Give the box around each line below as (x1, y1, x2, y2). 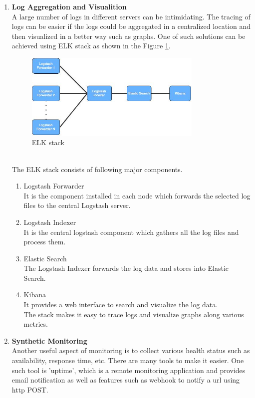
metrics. (23, 319, 48, 329)
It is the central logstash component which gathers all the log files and (23, 226, 239, 237)
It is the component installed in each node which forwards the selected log (23, 190, 251, 200)
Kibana (23, 289, 46, 300)
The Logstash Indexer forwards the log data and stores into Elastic (23, 263, 229, 273)
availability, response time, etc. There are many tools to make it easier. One (11, 355, 244, 366)
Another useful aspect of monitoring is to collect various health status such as (11, 345, 250, 356)
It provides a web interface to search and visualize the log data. (23, 299, 218, 310)
